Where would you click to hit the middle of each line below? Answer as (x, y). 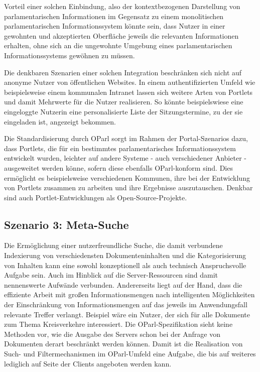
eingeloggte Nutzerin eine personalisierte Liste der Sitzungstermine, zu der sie (123, 111)
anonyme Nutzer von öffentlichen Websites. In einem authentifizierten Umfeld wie (130, 82)
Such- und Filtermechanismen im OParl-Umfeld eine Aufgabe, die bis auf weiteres (130, 354)
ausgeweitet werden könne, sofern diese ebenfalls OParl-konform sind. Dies (118, 167)
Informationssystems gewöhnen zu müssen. (70, 55)
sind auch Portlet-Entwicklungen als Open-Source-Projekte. (96, 197)
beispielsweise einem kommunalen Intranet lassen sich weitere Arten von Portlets (128, 92)
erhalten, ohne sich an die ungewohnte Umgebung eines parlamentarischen (118, 45)
